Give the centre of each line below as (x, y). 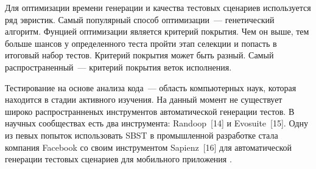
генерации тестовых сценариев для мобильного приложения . (118, 159)
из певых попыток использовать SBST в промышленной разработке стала (142, 135)
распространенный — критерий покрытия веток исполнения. (118, 67)
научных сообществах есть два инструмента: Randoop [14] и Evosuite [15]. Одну (156, 123)
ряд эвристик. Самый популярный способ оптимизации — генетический (140, 19)
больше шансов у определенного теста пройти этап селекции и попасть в (141, 43)
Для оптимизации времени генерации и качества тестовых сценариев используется (158, 7)
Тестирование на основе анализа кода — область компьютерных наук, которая (151, 87)
